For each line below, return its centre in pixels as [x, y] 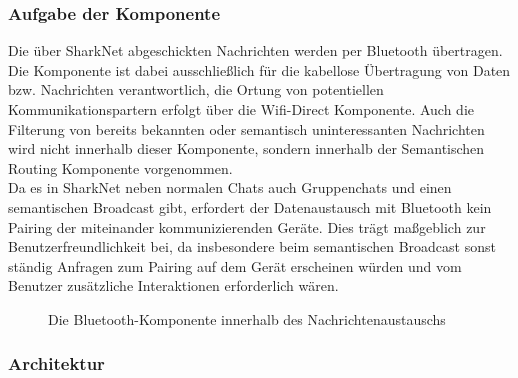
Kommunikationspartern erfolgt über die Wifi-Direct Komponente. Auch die [241, 109]
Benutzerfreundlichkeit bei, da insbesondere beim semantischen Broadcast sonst [252, 246]
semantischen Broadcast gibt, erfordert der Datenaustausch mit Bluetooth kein [250, 206]
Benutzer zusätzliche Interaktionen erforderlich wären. [173, 285]
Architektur [56, 363]
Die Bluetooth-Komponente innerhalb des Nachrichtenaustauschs [247, 318]
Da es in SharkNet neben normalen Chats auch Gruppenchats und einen [230, 187]
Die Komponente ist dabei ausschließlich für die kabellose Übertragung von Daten [259, 69]
